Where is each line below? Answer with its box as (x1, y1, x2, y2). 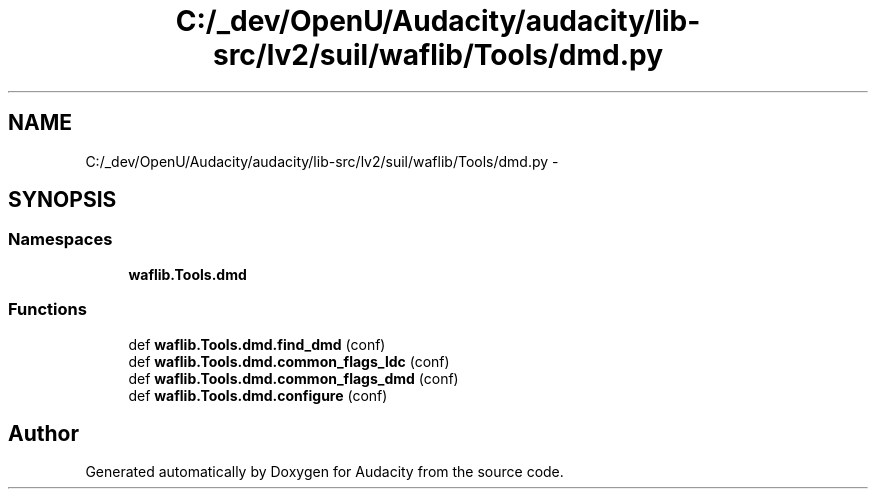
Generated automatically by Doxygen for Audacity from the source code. (85, 463, 564, 481)
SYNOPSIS (8, 187, 117, 213)
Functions (8, 299, 87, 320)
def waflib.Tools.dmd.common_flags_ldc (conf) (128, 352, 450, 370)
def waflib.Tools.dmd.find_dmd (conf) (128, 335, 386, 353)
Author (8, 420, 79, 446)
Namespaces (8, 229, 113, 250)
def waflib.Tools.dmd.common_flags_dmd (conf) (128, 369, 459, 387)
